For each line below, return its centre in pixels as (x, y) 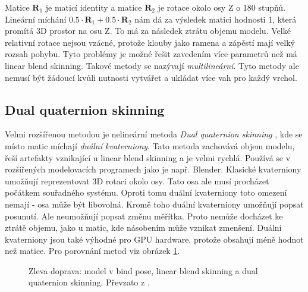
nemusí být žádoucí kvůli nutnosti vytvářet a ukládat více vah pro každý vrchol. (151, 77)
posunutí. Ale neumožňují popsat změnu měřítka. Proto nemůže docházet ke (144, 216)
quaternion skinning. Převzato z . (89, 282)
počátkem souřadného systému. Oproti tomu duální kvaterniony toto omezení (146, 192)
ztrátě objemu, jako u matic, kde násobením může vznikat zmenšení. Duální (143, 227)
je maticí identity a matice (94, 7)
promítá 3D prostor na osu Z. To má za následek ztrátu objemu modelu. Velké (148, 31)
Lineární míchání (36, 19)
